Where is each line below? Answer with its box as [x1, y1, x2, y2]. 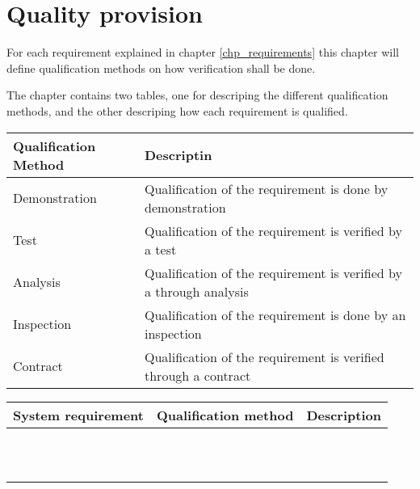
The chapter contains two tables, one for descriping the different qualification [6, 86, 388, 103]
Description [306, 405, 381, 424]
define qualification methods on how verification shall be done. [6, 59, 316, 76]
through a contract [145, 365, 251, 385]
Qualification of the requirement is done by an [145, 305, 406, 324]
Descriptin [145, 145, 212, 164]
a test [145, 239, 177, 259]
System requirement [13, 405, 144, 424]
